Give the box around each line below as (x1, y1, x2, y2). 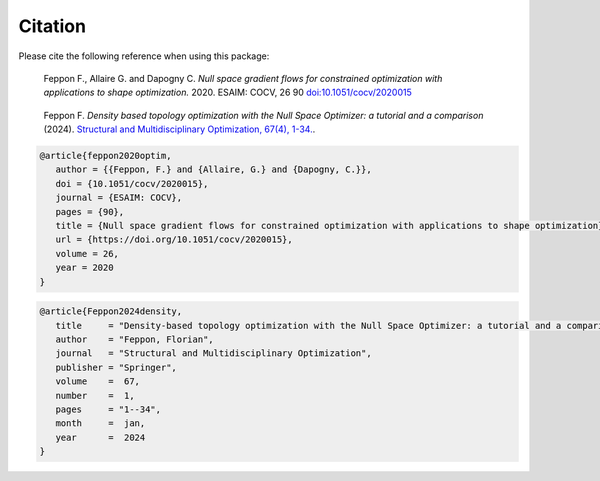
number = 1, (55, 390, 135, 401)
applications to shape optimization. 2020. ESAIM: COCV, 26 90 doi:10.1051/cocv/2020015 (43, 86, 412, 99)
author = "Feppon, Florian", (55, 333, 214, 345)
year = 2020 (55, 262, 114, 274)
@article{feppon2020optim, (39, 150, 172, 162)
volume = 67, (55, 376, 140, 387)
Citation (18, 15, 87, 37)
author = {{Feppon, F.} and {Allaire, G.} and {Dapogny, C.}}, (55, 164, 372, 175)
